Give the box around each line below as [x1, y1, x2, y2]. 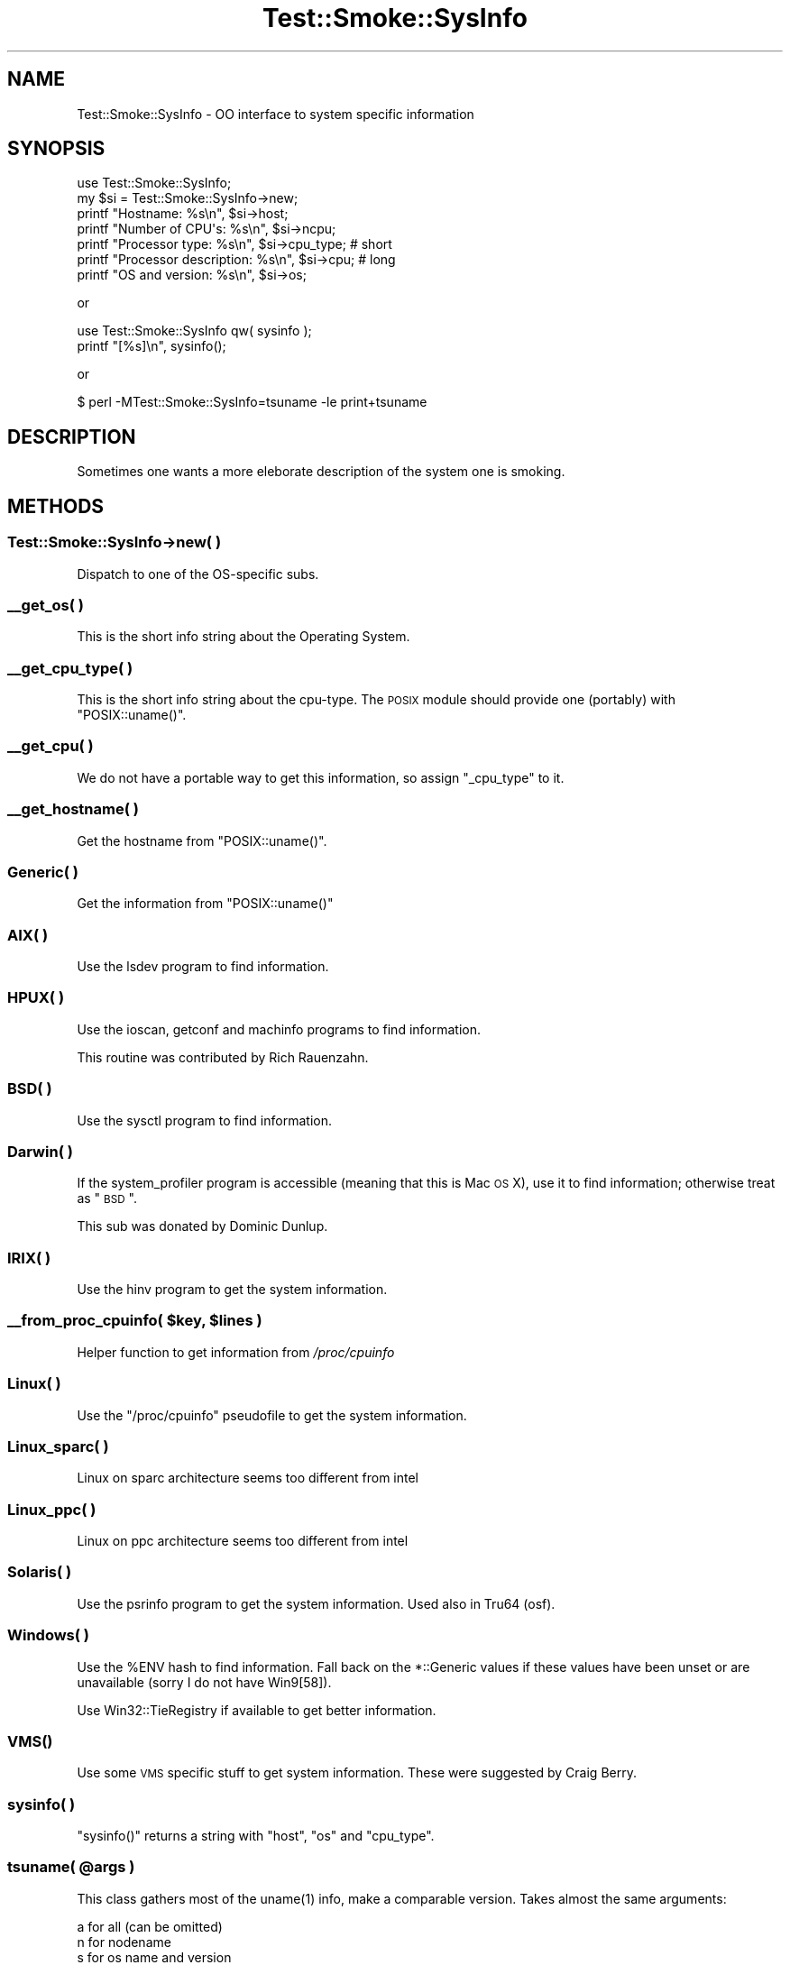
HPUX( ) [7, 988, 65, 1007]
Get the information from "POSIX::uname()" [77, 895, 334, 912]
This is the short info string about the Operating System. [77, 629, 410, 645]
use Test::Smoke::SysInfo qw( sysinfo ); [77, 323, 312, 339]
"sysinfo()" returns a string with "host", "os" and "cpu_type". [77, 1828, 435, 1843]
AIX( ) [7, 925, 49, 944]
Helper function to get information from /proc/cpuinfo [77, 1344, 395, 1360]
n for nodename [77, 1933, 171, 1950]
